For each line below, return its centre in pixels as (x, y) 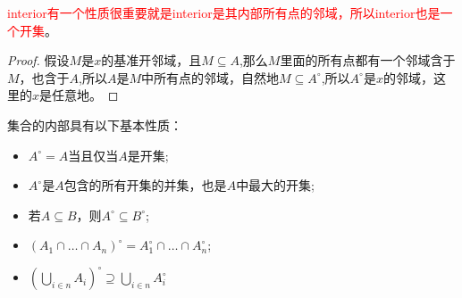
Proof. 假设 (38, 60)
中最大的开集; (276, 185)
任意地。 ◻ (85, 95)
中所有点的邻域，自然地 (210, 77)
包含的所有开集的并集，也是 (145, 185)
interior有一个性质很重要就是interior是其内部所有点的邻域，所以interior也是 (224, 12)
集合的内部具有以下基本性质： (95, 124)
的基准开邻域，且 (151, 60)
